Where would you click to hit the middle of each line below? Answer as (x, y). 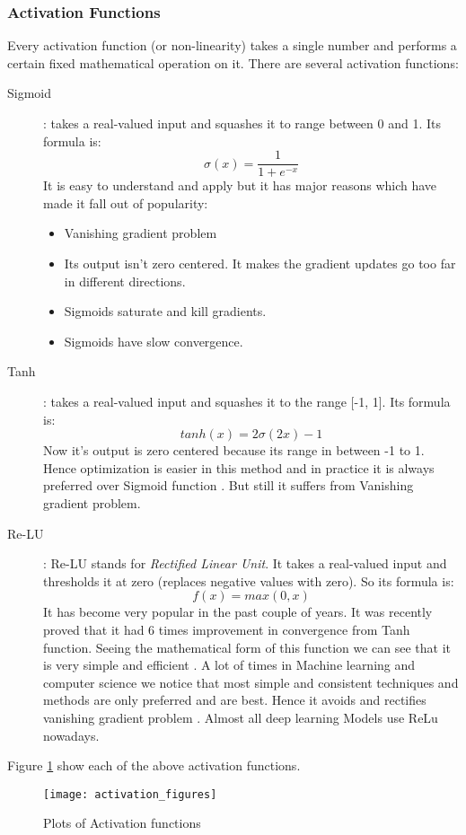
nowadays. (71, 735)
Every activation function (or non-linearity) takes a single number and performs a (232, 45)
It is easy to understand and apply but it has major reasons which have (240, 185)
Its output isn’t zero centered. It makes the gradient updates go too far (260, 264)
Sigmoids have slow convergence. (154, 341)
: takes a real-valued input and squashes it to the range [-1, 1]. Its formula (247, 401)
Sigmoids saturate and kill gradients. (165, 311)
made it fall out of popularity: (126, 202)
